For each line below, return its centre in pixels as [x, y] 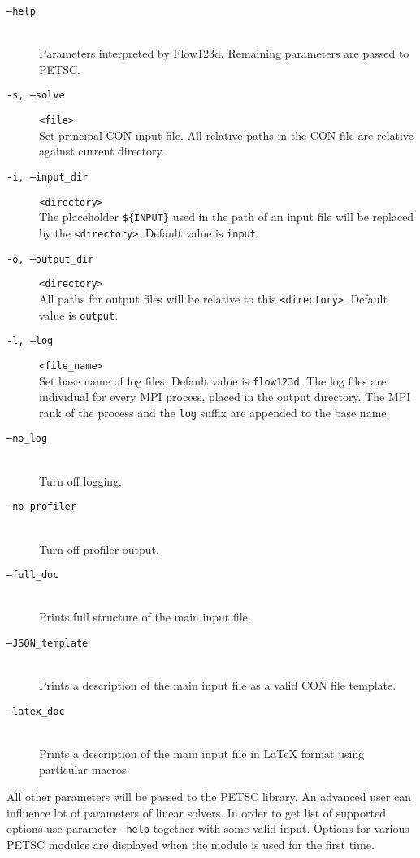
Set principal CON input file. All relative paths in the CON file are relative [227, 135]
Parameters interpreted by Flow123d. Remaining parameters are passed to [224, 53]
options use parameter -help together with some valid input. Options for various [208, 828]
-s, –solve [36, 96]
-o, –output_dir [50, 259]
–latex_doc [36, 711]
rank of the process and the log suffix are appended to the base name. [214, 412]
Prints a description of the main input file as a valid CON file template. [218, 685]
